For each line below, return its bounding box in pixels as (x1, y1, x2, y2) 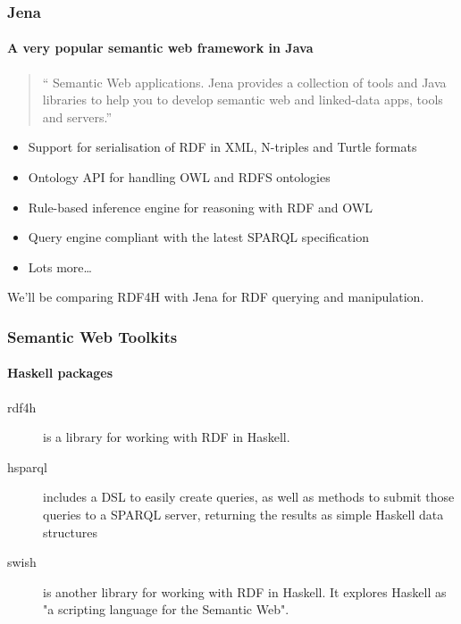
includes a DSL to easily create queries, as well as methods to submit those (43, 487, 455, 506)
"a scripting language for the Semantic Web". (43, 600, 289, 619)
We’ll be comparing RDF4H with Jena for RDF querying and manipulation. (7, 287, 424, 306)
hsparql (7, 457, 47, 476)
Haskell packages (7, 363, 113, 382)
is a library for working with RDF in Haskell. (43, 428, 290, 446)
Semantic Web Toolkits (7, 325, 178, 347)
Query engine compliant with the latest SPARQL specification (28, 228, 369, 246)
